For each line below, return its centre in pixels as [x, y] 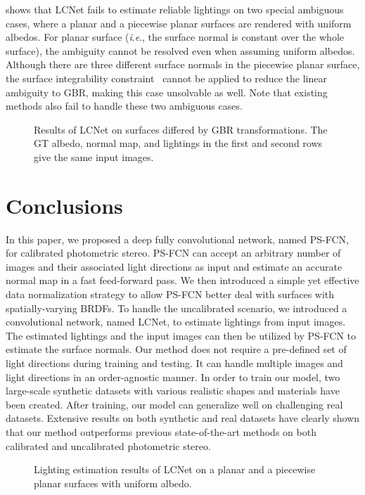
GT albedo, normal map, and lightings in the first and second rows [178, 143]
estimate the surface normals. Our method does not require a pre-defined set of [176, 349]
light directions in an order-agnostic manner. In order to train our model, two [173, 377]
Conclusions [64, 205]
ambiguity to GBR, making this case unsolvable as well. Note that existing [167, 92]
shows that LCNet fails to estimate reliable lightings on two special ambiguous [175, 9]
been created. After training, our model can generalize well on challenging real [174, 404]
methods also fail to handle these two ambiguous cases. [124, 106]
